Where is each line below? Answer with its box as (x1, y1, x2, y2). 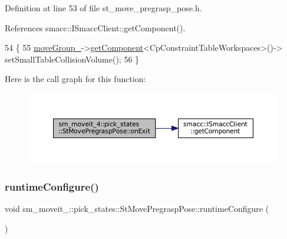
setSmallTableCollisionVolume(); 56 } (5, 53, 140, 65)
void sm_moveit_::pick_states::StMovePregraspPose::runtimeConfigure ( (5, 202, 269, 215)
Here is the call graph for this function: (5, 73, 146, 85)
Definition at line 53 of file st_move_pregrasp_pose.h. (5, 2, 202, 14)
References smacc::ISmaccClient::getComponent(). (5, 21, 186, 34)
